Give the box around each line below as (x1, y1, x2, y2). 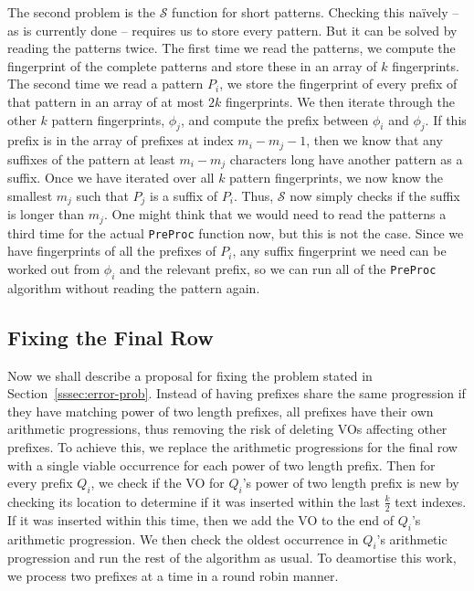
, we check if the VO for (90, 473, 225, 492)
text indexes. (395, 491, 467, 511)
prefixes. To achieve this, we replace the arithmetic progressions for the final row (7, 437, 458, 456)
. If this (425, 110, 467, 129)
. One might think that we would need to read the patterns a (103, 205, 447, 224)
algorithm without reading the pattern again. (7, 278, 260, 297)
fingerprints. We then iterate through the (225, 91, 455, 111)
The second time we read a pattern (7, 74, 204, 93)
